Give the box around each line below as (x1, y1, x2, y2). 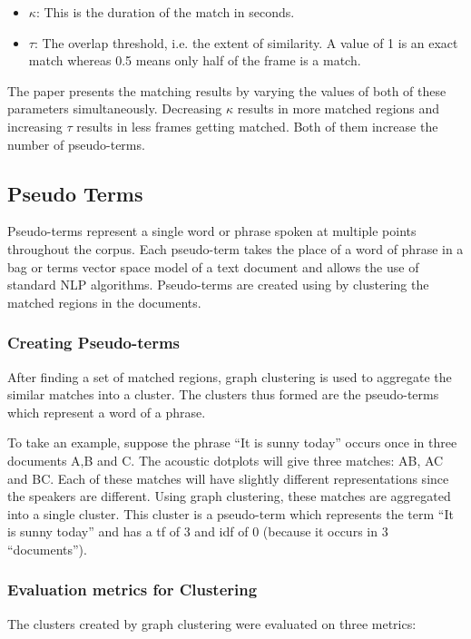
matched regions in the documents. (7, 292, 201, 311)
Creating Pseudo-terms (7, 331, 181, 354)
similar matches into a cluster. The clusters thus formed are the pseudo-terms (7, 385, 439, 404)
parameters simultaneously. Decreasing (7, 99, 222, 118)
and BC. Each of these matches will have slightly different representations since (7, 468, 449, 487)
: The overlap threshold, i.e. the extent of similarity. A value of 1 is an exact (34, 33, 458, 52)
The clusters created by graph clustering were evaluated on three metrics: (7, 614, 417, 633)
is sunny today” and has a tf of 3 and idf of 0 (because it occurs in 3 (7, 522, 388, 541)
